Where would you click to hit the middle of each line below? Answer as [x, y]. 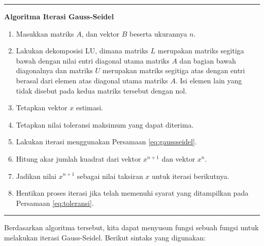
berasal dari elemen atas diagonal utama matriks [92, 80]
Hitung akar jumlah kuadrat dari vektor [78, 158]
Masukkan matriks [45, 33]
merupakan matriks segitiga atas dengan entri [174, 70]
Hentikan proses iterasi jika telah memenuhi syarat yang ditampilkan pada [132, 193]
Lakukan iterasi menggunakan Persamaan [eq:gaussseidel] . [106, 142]
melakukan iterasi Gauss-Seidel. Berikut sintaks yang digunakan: [105, 237]
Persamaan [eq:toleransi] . [55, 203]
